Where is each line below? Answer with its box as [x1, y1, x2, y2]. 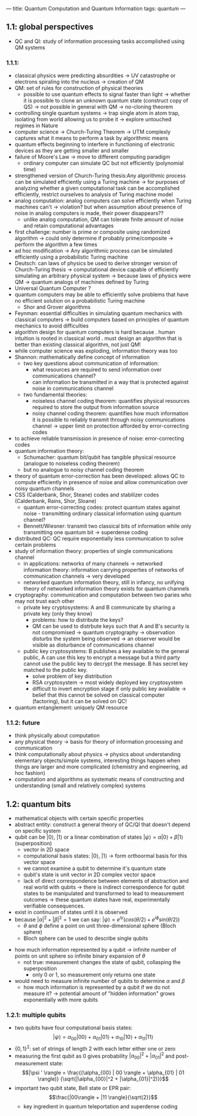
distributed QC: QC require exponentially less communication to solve [14, 535, 183, 542]
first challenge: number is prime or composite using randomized [14, 229, 171, 236]
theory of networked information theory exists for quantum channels [23, 585, 189, 592]
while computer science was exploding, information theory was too [14, 347, 178, 355]
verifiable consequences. [23, 902, 85, 909]
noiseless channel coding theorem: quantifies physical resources [32, 398, 190, 405]
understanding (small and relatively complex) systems [14, 782, 146, 789]
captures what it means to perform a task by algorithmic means [14, 135, 169, 142]
